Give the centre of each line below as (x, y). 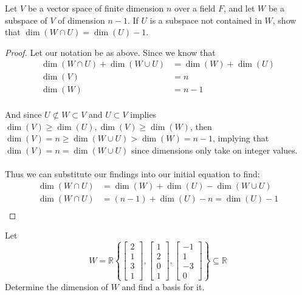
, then (201, 126)
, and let (239, 8)
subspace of (26, 20)
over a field (195, 8)
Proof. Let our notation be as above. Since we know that (110, 52)
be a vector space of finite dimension (96, 8)
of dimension (81, 20)
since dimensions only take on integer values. (214, 150)
